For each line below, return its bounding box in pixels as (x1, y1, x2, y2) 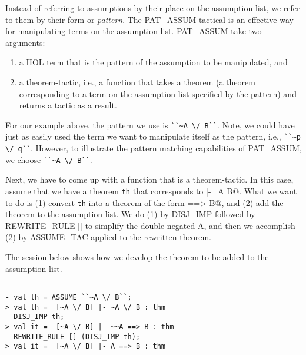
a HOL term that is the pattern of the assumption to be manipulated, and (19, 56, 288, 68)
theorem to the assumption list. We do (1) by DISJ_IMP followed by (5, 208, 255, 220)
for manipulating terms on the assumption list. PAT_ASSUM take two (5, 25, 262, 37)
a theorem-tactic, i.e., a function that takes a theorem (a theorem (19, 75, 255, 88)
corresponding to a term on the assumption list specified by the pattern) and (19, 87, 297, 99)
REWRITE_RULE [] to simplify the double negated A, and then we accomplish (5, 219, 295, 231)
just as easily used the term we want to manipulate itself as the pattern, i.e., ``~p (5, 130, 301, 142)
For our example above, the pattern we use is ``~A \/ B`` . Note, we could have (5, 118, 295, 131)
